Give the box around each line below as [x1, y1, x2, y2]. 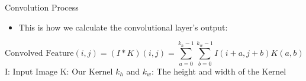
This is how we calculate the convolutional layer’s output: [18, 21, 228, 33]
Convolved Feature [5, 49, 74, 58]
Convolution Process [5, 1, 79, 13]
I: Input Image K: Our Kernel [5, 65, 113, 77]
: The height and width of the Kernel [151, 65, 286, 77]
